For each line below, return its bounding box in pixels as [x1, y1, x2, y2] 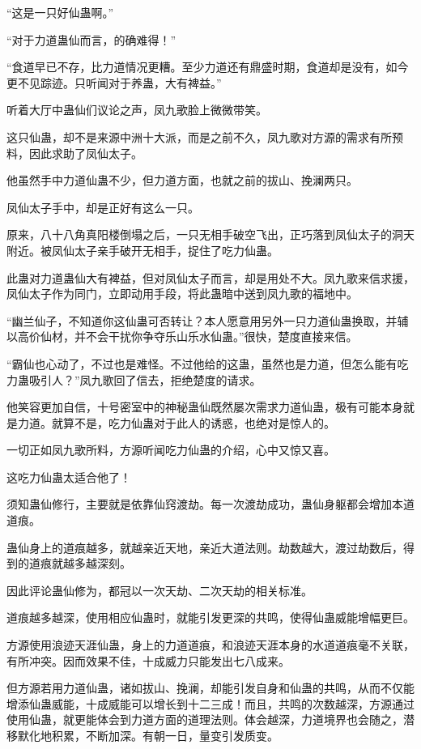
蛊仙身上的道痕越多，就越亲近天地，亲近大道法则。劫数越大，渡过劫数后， [6, 538, 403, 555]
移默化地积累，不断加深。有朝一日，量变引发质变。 [6, 727, 279, 743]
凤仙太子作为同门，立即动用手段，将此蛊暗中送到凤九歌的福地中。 [6, 285, 358, 302]
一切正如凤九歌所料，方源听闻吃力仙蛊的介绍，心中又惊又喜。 [6, 441, 335, 458]
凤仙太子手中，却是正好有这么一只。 [6, 198, 199, 215]
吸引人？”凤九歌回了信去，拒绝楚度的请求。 [28, 371, 262, 388]
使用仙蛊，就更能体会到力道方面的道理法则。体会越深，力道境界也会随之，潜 [6, 711, 415, 728]
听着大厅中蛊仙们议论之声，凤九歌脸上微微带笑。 [6, 101, 267, 118]
